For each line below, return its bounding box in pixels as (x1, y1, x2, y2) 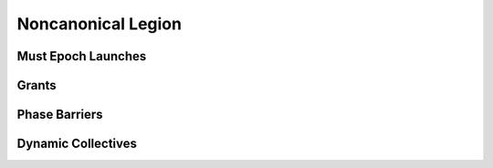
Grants (16, 78, 57, 93)
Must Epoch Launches (16, 48, 147, 64)
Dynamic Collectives (16, 136, 137, 152)
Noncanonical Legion (16, 14, 183, 34)
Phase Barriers (16, 107, 104, 122)
